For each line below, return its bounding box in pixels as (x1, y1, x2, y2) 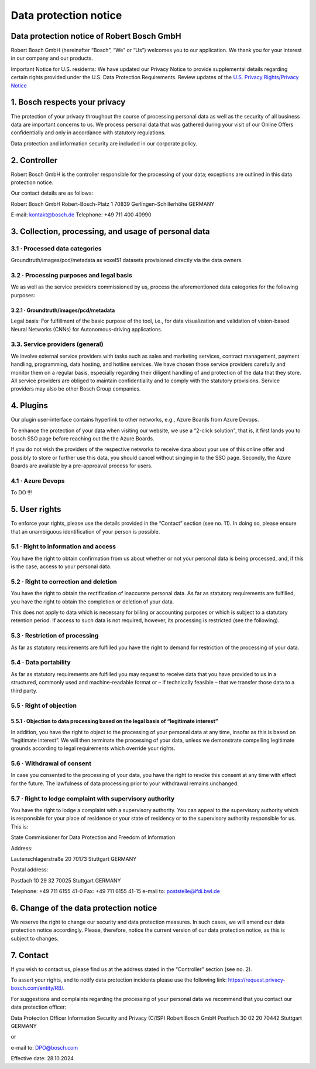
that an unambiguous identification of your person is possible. (11, 528, 160, 535)
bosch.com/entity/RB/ (11, 985, 64, 992)
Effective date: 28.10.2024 (11, 1055, 74, 1062)
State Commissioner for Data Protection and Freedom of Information (11, 834, 176, 841)
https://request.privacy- (228, 976, 286, 983)
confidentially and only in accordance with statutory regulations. (11, 129, 166, 136)
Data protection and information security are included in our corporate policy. (11, 140, 197, 147)
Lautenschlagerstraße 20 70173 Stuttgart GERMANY (11, 855, 137, 862)
